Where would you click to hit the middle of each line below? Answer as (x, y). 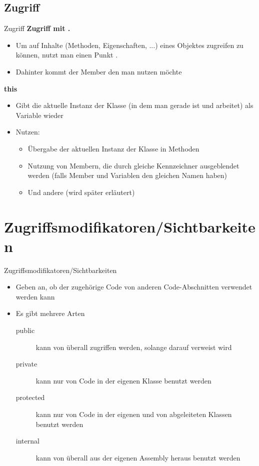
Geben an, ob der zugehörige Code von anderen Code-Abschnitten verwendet (134, 287)
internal (27, 441)
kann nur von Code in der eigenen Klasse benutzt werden (123, 380)
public (25, 330)
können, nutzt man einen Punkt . (67, 55)
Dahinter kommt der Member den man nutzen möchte (99, 71)
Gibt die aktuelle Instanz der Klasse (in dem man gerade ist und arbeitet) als (134, 105)
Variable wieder (39, 115)
